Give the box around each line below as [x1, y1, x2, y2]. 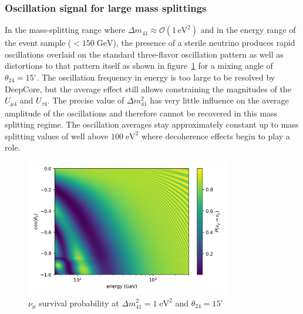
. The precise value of [47, 94, 124, 106]
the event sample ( [5, 36, 72, 49]
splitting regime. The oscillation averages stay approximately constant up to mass [5, 118, 299, 131]
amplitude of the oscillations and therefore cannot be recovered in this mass [5, 106, 278, 119]
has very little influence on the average [150, 94, 289, 106]
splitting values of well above [5, 129, 109, 142]
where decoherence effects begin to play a [141, 129, 290, 142]
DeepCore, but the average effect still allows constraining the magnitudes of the [5, 82, 291, 95]
